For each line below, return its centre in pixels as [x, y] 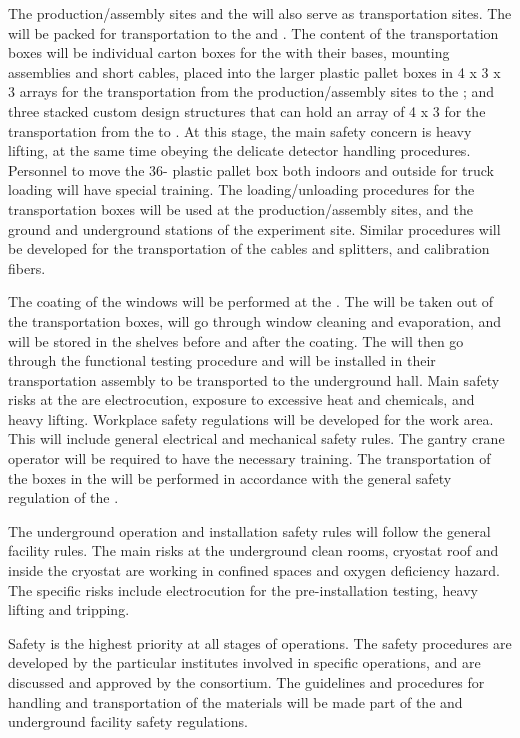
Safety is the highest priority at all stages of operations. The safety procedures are [260, 642]
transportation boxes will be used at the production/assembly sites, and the [241, 208]
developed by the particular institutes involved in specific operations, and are [244, 662]
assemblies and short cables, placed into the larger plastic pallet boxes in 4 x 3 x [254, 71]
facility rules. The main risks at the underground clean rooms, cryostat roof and [253, 550]
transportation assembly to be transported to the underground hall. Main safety [254, 379]
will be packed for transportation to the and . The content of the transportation [253, 32]
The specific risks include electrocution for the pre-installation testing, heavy [243, 589]
